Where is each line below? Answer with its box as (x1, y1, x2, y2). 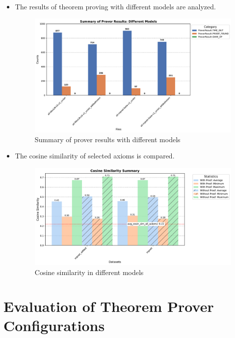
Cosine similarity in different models (34, 267, 144, 277)
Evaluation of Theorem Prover (3, 296, 214, 316)
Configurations (3, 315, 105, 335)
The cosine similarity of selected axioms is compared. (15, 151, 175, 161)
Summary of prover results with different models (34, 134, 181, 144)
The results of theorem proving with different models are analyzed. (15, 1, 216, 11)
